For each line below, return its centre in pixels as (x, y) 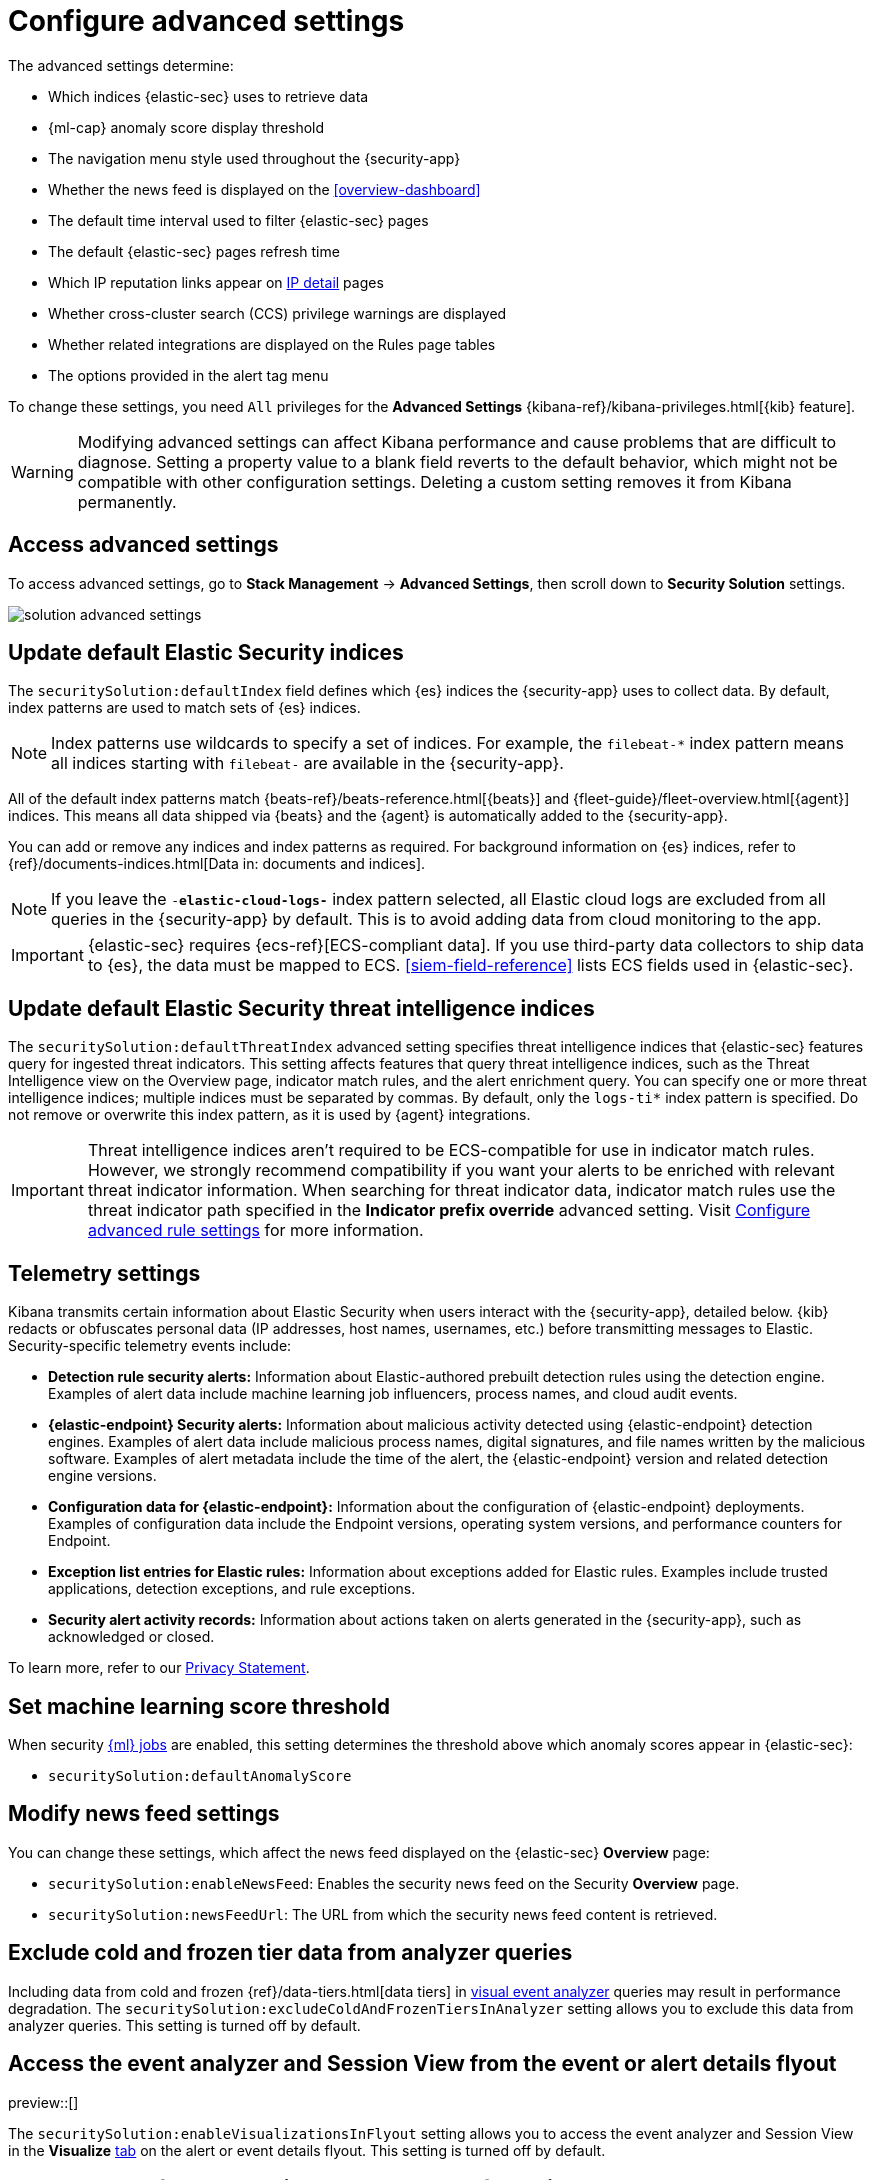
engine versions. (102, 1476)
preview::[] (43, 2102)
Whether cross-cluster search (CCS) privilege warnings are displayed (277, 313)
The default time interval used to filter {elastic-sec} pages (238, 220)
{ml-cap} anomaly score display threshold (186, 127)
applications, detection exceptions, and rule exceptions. (232, 1589)
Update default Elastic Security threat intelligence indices (301, 1008)
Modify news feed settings (144, 1814)
